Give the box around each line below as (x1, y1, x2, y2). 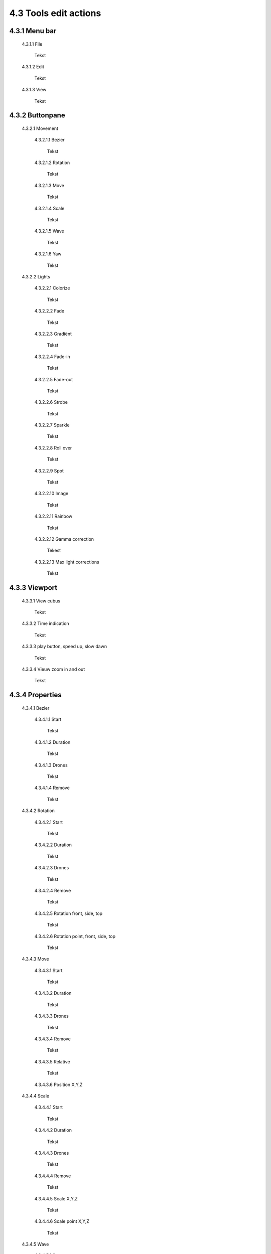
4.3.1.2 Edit (22, 64, 45, 70)
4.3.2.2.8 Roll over (34, 444, 72, 451)
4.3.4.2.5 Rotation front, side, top (34, 910, 103, 916)
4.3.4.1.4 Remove (34, 785, 70, 791)
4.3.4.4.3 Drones (34, 1150, 69, 1156)
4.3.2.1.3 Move (34, 182, 65, 188)
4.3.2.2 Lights (22, 274, 50, 279)
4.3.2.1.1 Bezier (34, 137, 65, 143)
